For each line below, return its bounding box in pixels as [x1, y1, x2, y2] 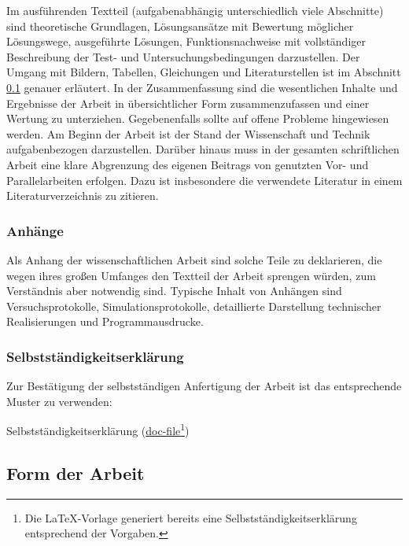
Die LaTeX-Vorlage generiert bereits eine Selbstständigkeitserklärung [24, 509, 357, 526]
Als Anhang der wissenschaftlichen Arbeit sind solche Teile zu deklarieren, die [6, 251, 382, 267]
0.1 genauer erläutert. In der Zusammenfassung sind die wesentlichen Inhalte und [6, 79, 398, 95]
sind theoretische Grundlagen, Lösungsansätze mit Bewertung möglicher [6, 17, 354, 34]
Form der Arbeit [6, 460, 145, 485]
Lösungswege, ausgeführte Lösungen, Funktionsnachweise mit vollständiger [6, 33, 366, 50]
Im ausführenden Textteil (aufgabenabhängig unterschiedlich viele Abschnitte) [6, 2, 384, 18]
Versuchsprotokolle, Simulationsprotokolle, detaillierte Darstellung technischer [6, 297, 381, 314]
